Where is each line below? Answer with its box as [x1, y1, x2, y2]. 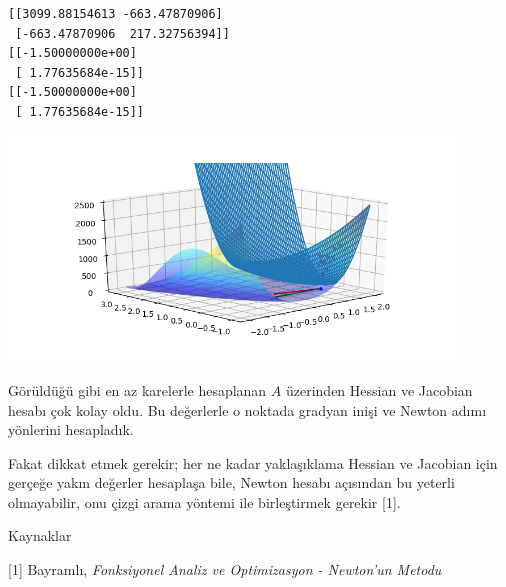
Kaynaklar [8, 525, 72, 546]
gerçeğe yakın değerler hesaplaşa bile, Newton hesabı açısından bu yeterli [8, 472, 455, 493]
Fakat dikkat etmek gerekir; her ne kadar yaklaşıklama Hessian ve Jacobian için [8, 452, 498, 473]
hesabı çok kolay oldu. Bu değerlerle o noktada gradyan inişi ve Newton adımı [8, 399, 487, 420]
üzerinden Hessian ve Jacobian [285, 379, 473, 400]
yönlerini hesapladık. [8, 419, 134, 440]
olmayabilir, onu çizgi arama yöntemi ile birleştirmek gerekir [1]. [8, 491, 401, 512]
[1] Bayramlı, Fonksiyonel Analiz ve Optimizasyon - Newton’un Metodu [8, 559, 442, 580]
